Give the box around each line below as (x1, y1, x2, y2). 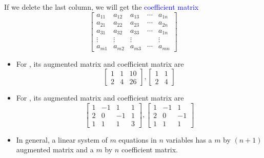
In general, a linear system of (16, 134, 108, 145)
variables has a (166, 134, 212, 145)
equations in (118, 134, 157, 145)
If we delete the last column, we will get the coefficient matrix (4, 2, 199, 12)
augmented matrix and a (16, 144, 94, 155)
